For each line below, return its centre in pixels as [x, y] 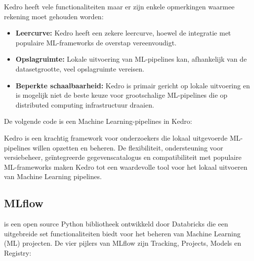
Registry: [18, 252]
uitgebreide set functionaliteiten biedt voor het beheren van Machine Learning [122, 233]
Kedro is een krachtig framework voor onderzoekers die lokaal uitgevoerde [116, 137]
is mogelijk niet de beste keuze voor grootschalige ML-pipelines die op [122, 95]
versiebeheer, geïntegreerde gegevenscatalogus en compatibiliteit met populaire [123, 157]
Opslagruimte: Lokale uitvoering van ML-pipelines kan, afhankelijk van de [131, 59]
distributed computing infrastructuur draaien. [85, 104]
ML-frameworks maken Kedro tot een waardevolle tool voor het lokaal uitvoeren [126, 167]
